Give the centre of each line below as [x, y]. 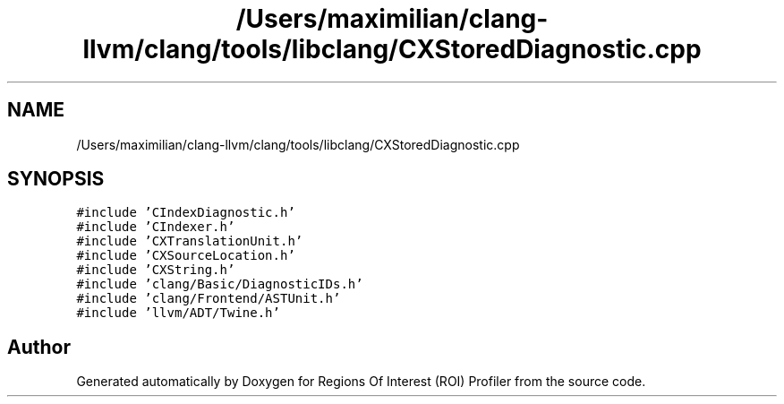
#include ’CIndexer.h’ [156, 227]
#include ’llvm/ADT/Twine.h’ [178, 313]
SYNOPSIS [56, 179]
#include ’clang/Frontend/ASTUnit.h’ [209, 299]
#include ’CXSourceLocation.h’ [186, 256]
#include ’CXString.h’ [156, 270]
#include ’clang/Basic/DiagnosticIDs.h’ [220, 284]
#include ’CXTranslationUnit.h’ [190, 241]
